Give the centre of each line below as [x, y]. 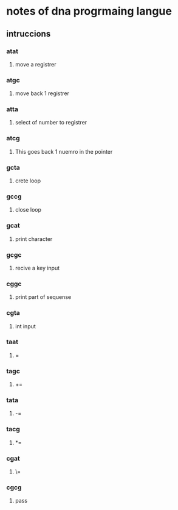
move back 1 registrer [42, 93]
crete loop [28, 181]
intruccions [29, 34]
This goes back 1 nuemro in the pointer [64, 151]
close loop [28, 210]
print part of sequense [43, 297]
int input [26, 326]
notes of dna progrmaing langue [89, 11]
